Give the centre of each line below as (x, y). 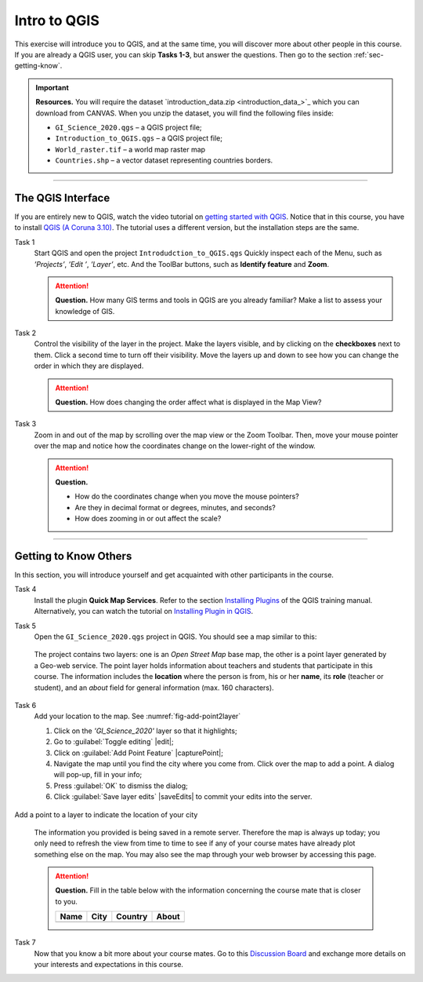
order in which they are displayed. (89, 366)
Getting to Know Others (73, 556)
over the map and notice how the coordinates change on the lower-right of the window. (175, 446)
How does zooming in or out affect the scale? (148, 519)
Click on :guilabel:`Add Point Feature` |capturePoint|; (138, 753)
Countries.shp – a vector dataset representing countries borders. (164, 160)
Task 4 (25, 590)
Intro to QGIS (57, 20)
